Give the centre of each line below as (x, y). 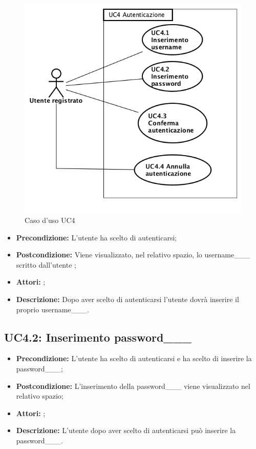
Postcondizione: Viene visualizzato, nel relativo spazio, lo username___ (133, 255)
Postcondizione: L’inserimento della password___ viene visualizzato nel (133, 386)
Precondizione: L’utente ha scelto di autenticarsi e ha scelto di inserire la (134, 358)
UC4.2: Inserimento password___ (98, 337)
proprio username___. (52, 309)
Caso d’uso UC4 (50, 220)
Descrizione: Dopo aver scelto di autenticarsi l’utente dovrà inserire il (127, 299)
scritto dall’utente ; (46, 264)
